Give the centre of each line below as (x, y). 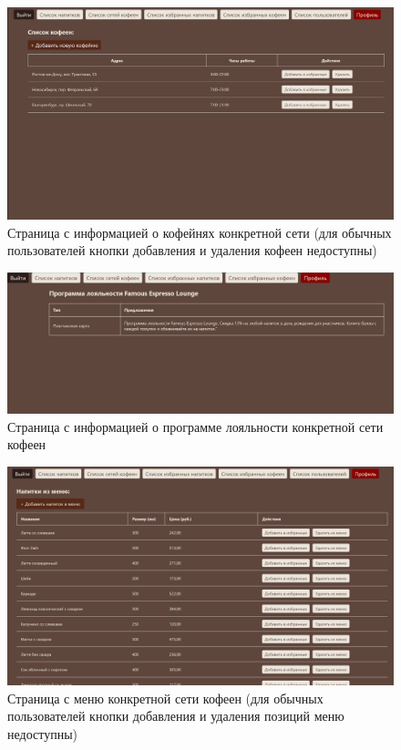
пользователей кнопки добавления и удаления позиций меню (176, 716)
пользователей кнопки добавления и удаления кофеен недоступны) (192, 250)
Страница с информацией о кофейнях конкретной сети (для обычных (200, 232)
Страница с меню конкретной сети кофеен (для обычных (165, 698)
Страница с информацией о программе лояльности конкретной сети (195, 426)
